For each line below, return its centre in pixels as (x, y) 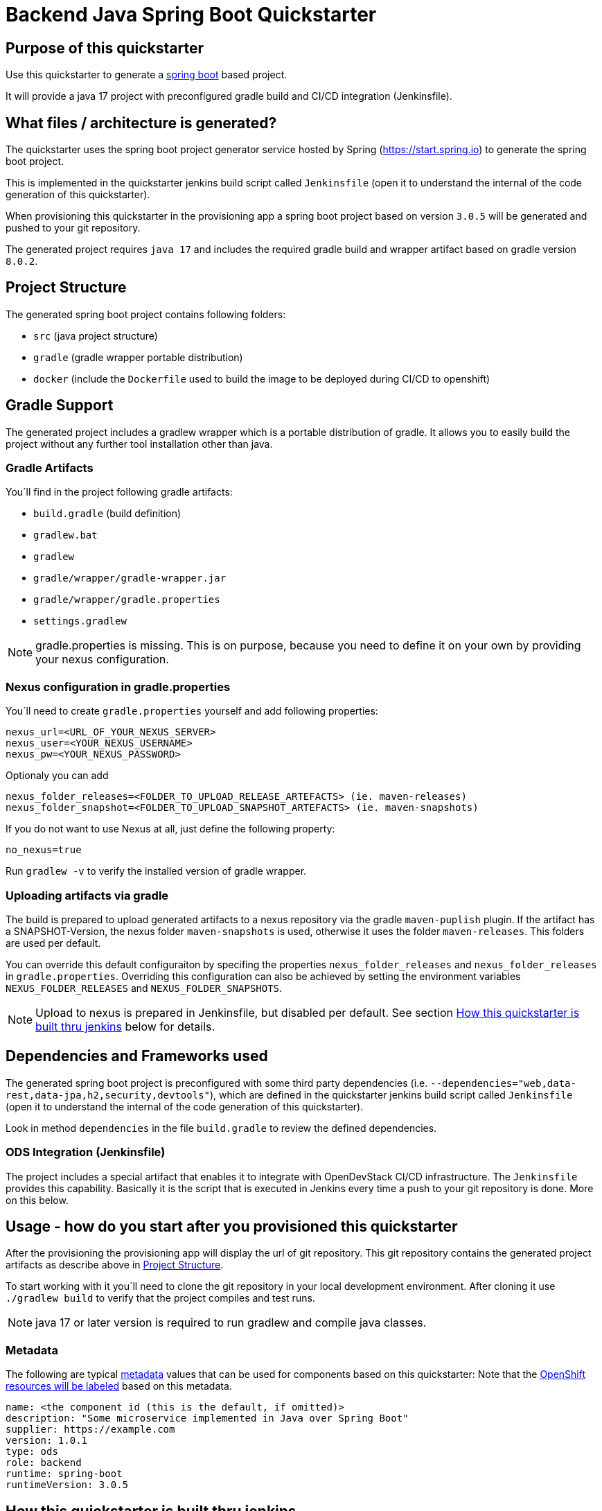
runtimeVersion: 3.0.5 (67, 1485)
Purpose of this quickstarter (105, 48)
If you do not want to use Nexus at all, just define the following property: (170, 829)
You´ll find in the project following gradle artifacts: (119, 492)
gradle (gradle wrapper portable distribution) (138, 357)
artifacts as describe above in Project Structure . (115, 1265)
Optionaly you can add (57, 776)
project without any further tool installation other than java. (139, 444)
